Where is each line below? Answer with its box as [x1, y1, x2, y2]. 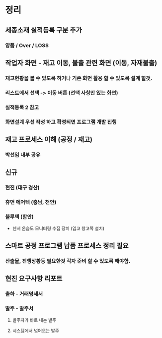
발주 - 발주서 [5, 305, 34, 312]
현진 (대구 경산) [5, 184, 40, 191]
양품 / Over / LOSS [5, 42, 49, 49]
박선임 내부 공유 [5, 151, 41, 158]
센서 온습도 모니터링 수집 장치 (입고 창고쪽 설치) [12, 225, 105, 231]
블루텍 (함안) [5, 214, 34, 221]
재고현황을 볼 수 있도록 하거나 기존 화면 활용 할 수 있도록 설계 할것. [5, 75, 153, 82]
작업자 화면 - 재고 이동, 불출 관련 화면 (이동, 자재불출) [5, 58, 158, 67]
